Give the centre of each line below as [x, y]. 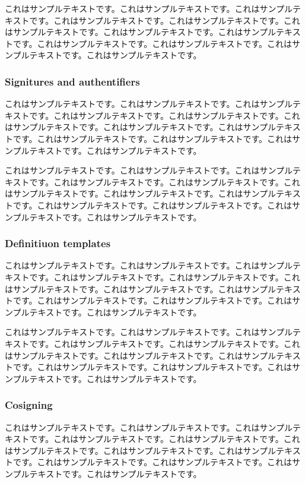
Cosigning [29, 405]
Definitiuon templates [58, 243]
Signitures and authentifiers [72, 81]
